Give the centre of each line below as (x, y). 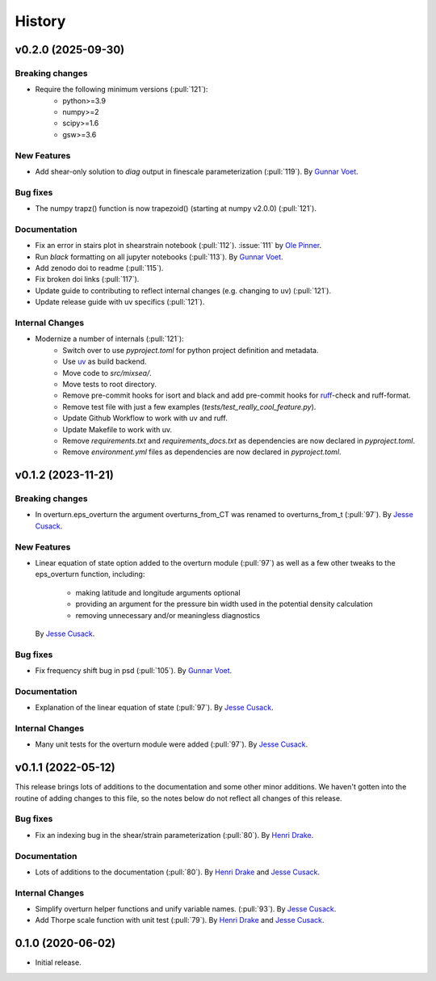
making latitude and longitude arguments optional (158, 592)
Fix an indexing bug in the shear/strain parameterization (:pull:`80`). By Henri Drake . (174, 835)
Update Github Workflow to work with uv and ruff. (145, 418)
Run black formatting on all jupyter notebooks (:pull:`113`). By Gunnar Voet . (159, 257)
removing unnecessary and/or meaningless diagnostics (168, 615)
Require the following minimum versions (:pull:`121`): (122, 90)
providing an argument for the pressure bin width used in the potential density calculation (224, 604)
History (40, 21)
